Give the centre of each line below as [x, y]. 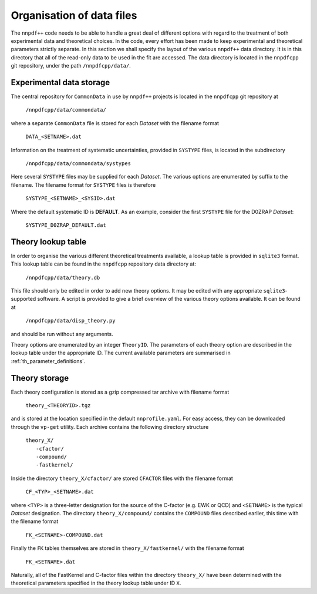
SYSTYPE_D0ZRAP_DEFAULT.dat [66, 225]
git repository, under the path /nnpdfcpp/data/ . [71, 66]
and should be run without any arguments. [62, 334]
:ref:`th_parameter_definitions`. [48, 361]
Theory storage [40, 378]
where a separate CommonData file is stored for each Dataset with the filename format [115, 123]
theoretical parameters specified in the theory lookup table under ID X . [96, 583]
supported [23, 299]
